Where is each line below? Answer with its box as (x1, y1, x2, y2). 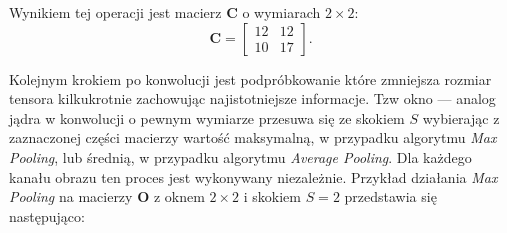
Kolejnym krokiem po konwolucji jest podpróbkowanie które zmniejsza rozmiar (9, 68, 492, 89)
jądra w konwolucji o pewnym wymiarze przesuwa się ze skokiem (9, 107, 405, 128)
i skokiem (243, 186, 301, 207)
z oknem (153, 186, 205, 207)
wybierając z (422, 107, 500, 128)
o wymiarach (242, 2, 321, 22)
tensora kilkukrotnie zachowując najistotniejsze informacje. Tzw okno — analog (9, 88, 496, 109)
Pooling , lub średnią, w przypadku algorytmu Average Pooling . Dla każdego (9, 146, 472, 167)
